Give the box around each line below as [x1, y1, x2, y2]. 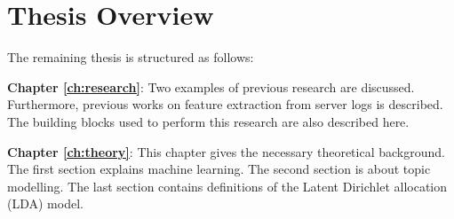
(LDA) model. [7, 194, 84, 213]
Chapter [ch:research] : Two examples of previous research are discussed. [7, 77, 415, 96]
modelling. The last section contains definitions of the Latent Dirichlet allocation [7, 176, 448, 195]
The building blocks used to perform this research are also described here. [7, 112, 410, 130]
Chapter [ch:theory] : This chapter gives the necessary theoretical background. [7, 142, 445, 160]
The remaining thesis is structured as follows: [7, 48, 254, 66]
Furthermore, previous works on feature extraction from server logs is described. [7, 95, 443, 113]
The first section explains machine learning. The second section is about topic [7, 160, 431, 178]
